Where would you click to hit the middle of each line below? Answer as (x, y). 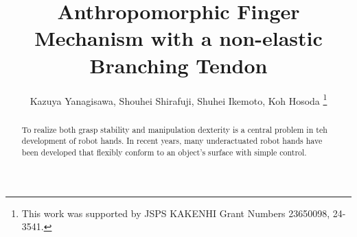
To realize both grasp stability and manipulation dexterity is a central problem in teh (174, 129)
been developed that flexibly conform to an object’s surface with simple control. (164, 152)
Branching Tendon (178, 65)
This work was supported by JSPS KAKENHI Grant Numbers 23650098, (176, 213)
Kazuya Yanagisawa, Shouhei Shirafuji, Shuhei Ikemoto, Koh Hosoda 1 (178, 99)
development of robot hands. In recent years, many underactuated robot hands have (172, 141)
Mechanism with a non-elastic (178, 38)
